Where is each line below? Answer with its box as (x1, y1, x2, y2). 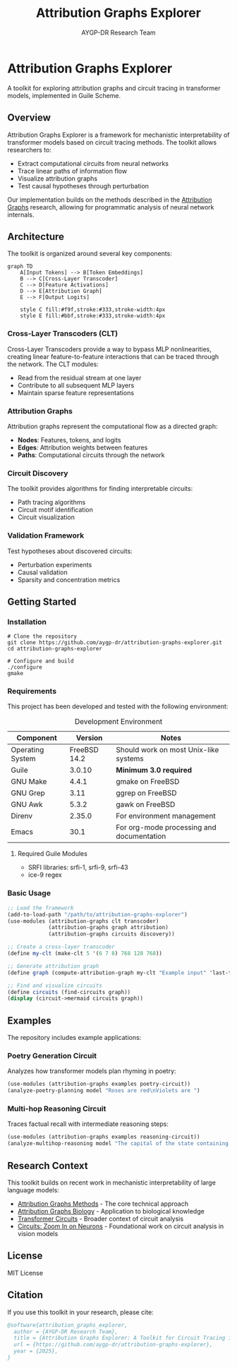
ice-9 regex (28, 871, 62, 879)
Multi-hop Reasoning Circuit (7, 1104, 107, 1114)
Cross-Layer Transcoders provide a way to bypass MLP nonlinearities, (7, 344, 212, 353)
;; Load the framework (7, 904, 74, 912)
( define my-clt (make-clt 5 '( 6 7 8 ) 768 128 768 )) (7, 950, 162, 957)
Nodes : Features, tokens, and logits (17, 435, 121, 444)
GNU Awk (11, 799, 44, 809)
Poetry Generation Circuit (7, 1051, 97, 1061)
